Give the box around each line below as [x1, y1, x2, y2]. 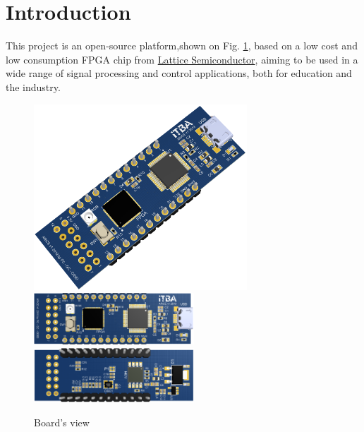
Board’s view [34, 414, 90, 429]
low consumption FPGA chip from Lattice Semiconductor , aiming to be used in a [6, 52, 358, 66]
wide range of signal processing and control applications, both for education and [6, 66, 352, 80]
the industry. [6, 79, 61, 94]
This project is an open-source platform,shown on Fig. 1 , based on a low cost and [6, 38, 358, 53]
